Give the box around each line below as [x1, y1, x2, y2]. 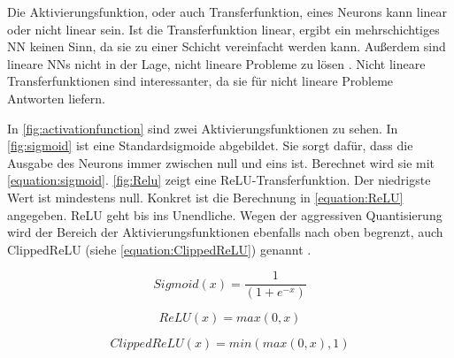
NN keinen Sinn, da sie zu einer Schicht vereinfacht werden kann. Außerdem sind [7, 37, 446, 56]
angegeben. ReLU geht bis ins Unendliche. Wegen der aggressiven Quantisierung [7, 205, 442, 224]
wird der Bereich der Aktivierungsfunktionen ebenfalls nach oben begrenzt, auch [7, 223, 443, 241]
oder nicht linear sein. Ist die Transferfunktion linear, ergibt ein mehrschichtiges [7, 19, 440, 38]
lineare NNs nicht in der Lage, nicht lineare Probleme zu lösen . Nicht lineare [7, 54, 426, 72]
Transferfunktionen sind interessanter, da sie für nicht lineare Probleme [7, 72, 394, 90]
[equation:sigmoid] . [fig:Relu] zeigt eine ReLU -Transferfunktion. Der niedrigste [7, 171, 431, 189]
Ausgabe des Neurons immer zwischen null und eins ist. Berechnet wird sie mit [7, 153, 435, 171]
